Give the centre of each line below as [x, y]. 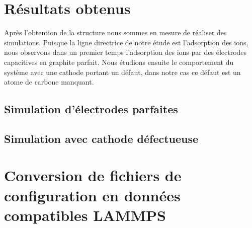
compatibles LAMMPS [85, 215]
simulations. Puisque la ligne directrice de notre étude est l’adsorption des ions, [126, 42]
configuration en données [92, 195]
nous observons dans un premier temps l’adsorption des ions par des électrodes [125, 52]
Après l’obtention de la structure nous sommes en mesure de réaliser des [115, 32]
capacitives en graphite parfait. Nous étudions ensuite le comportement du [119, 62]
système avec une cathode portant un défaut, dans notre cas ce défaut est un [122, 72]
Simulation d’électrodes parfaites [91, 109]
